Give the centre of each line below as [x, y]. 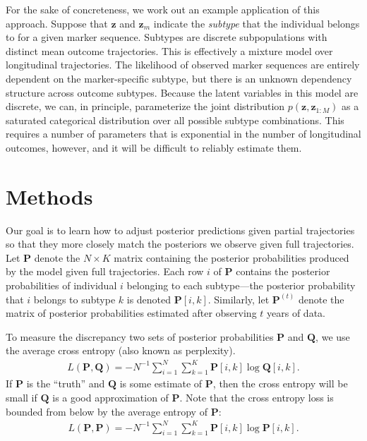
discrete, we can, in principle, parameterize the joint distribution [145, 106]
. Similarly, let [239, 299]
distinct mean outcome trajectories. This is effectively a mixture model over [169, 50]
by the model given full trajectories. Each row [105, 271]
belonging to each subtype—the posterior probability [241, 285]
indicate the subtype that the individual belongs [257, 23]
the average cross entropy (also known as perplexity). [121, 350]
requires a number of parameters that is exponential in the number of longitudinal [183, 134]
